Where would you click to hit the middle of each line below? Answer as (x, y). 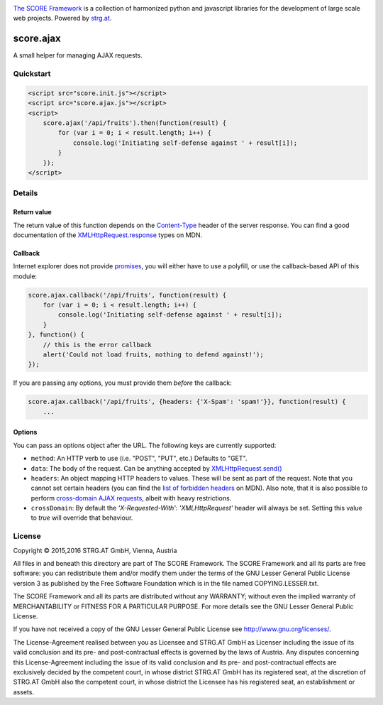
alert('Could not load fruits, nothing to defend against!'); (153, 355)
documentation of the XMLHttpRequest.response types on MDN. (107, 235)
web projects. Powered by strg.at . (62, 18)
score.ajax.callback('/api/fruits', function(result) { (127, 295)
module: (25, 276)
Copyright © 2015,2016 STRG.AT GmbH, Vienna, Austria (95, 550)
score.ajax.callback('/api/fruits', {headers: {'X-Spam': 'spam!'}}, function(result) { (187, 402)
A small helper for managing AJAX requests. (78, 55)
